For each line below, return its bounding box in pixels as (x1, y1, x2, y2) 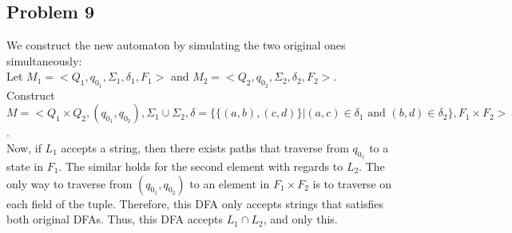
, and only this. (263, 211, 338, 227)
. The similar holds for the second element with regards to (58, 157, 343, 174)
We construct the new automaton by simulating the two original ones (6, 37, 346, 53)
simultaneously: (6, 52, 82, 69)
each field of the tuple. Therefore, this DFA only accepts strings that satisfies (6, 195, 383, 211)
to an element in (189, 175, 270, 192)
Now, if (6, 139, 42, 156)
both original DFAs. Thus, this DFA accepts (6, 211, 224, 227)
